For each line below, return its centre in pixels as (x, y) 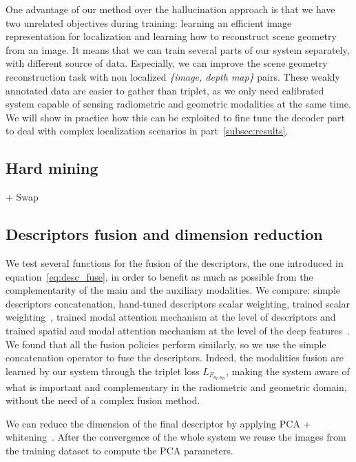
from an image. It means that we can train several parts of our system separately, (178, 49)
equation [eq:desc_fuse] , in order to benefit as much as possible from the (159, 276)
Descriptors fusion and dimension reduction (164, 234)
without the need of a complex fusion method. (103, 400)
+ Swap (22, 197)
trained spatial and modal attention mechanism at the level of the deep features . (178, 330)
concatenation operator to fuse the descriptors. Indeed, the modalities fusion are (175, 358)
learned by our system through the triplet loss (103, 371)
